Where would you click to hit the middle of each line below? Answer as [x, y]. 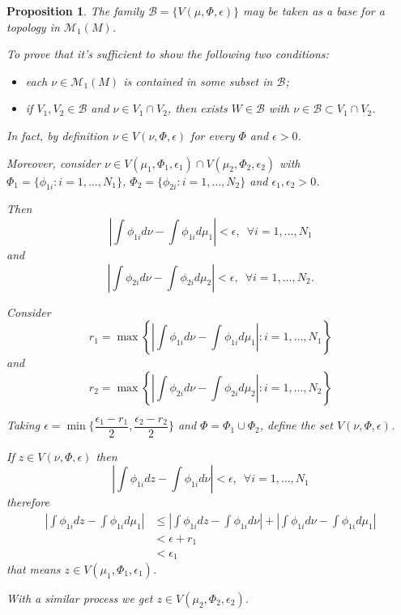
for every [213, 135]
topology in [33, 26]
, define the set [296, 425]
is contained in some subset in [198, 81]
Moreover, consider [54, 162]
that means [34, 568]
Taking [23, 425]
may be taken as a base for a [314, 11]
